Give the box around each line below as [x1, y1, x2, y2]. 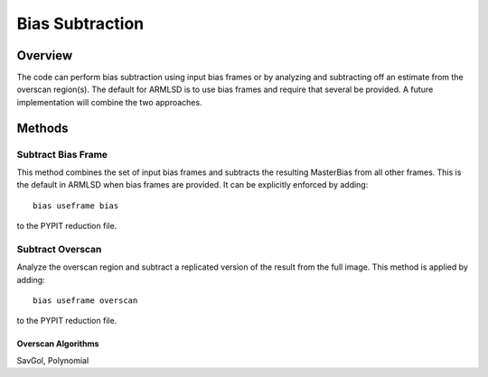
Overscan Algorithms [16, 338, 99, 349]
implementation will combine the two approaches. [16, 97, 202, 107]
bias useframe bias [33, 200, 119, 211]
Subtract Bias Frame [16, 148, 108, 161]
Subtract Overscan [16, 243, 102, 255]
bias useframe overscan [33, 296, 138, 306]
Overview [16, 48, 73, 63]
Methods [16, 120, 69, 135]
